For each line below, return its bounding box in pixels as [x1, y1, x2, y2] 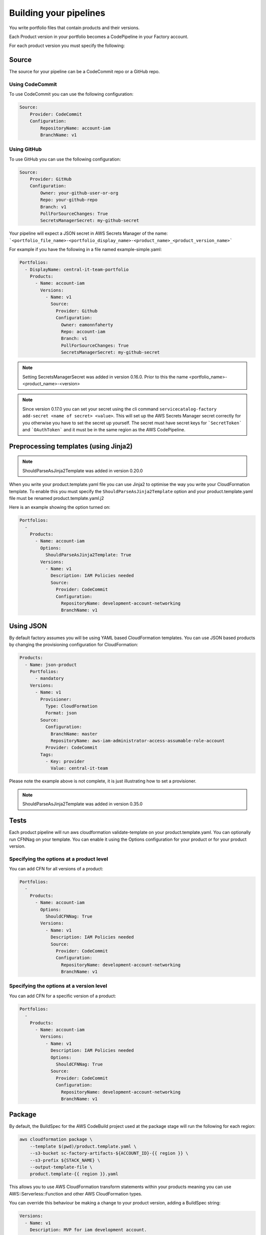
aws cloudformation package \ [19, 1137, 93, 1142]
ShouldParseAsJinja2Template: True [45, 552, 132, 558]
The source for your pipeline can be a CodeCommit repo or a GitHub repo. [9, 69, 160, 75]
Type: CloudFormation [45, 703, 98, 709]
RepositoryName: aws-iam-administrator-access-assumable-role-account [50, 738, 225, 743]
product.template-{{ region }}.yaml [30, 1171, 118, 1177]
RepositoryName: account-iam [40, 125, 111, 131]
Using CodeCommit [9, 81, 57, 87]
